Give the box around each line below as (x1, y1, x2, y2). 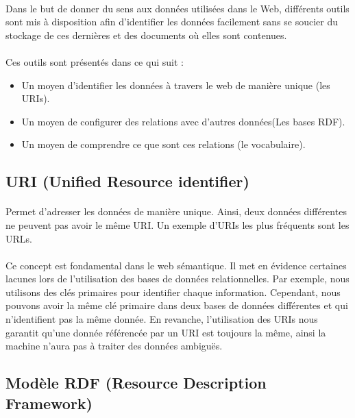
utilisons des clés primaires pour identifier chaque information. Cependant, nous (5, 284, 341, 299)
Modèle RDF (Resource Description (5, 372, 267, 393)
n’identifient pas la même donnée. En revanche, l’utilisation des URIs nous (5, 312, 318, 326)
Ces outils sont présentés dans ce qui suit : (5, 54, 184, 69)
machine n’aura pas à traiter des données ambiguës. (5, 339, 223, 353)
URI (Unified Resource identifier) (5, 171, 249, 192)
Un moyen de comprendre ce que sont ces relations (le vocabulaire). (21, 137, 306, 151)
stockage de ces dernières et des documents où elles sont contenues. (5, 27, 287, 42)
